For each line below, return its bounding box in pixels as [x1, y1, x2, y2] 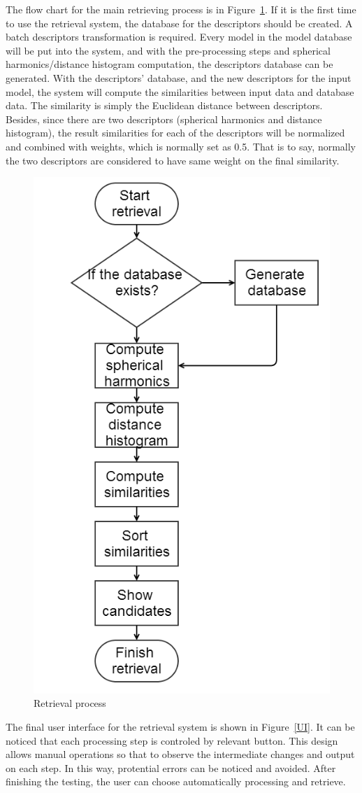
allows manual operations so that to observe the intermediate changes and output [6, 747, 355, 762]
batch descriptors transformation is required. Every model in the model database [6, 29, 352, 44]
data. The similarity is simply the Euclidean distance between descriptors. [6, 98, 323, 113]
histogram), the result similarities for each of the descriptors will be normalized [6, 125, 345, 140]
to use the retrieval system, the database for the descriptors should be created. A [6, 15, 353, 30]
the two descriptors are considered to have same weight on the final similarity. [6, 153, 340, 167]
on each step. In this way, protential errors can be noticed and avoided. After [6, 760, 336, 775]
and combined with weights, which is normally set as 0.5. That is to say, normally [6, 139, 356, 153]
